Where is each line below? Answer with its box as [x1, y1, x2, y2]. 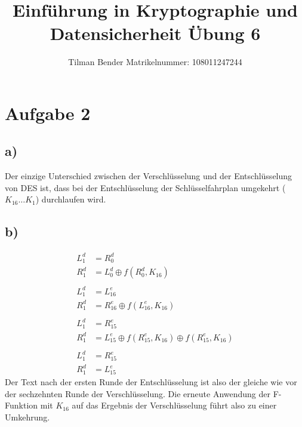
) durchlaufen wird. [35, 193, 106, 205]
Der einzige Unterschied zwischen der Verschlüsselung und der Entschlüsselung [5, 170, 292, 182]
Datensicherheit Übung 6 [50, 21, 261, 45]
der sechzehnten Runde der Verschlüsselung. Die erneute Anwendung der [5, 387, 270, 400]
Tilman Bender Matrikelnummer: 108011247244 [68, 56, 242, 68]
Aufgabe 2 [5, 100, 91, 125]
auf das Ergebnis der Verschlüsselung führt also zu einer [72, 399, 277, 411]
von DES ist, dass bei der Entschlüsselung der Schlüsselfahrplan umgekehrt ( [5, 181, 286, 193]
